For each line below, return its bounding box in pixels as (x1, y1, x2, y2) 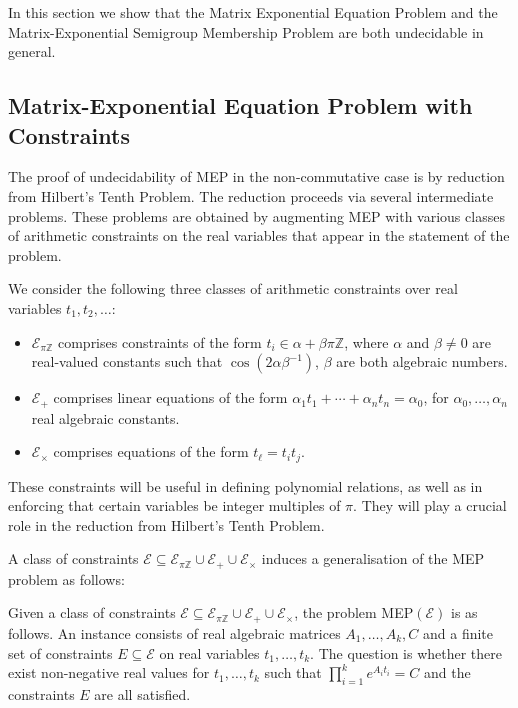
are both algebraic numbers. (336, 351, 508, 372)
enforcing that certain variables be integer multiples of (8, 495, 341, 516)
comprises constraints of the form (57, 331, 262, 352)
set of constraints (8, 642, 113, 663)
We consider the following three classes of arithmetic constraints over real (8, 278, 458, 299)
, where (344, 331, 389, 352)
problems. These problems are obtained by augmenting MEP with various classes (8, 205, 505, 226)
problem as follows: (8, 568, 125, 589)
